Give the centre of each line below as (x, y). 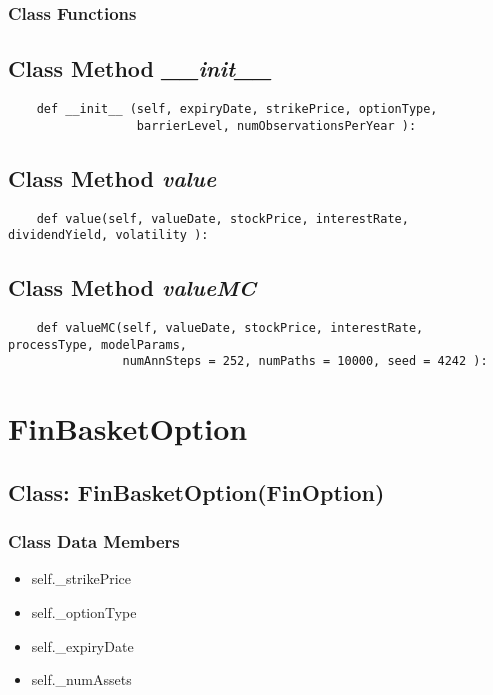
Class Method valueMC (132, 287)
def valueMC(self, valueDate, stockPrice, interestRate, (230, 328)
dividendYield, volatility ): (108, 235)
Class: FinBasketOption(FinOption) (196, 491)
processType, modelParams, (97, 344)
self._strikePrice (81, 578)
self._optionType (84, 612)
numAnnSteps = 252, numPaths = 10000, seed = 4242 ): (305, 361)
